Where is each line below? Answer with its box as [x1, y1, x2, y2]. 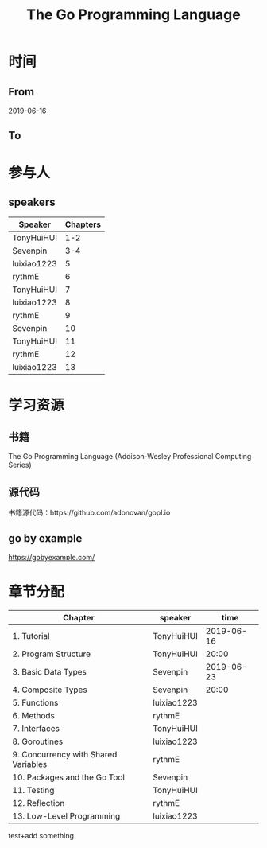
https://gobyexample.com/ [8, 553, 95, 562]
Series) [8, 460, 32, 470]
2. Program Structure [12, 648, 91, 659]
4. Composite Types [12, 684, 87, 695]
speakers [8, 195, 56, 208]
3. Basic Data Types [12, 666, 87, 677]
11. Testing [12, 784, 55, 795]
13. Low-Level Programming [12, 810, 121, 821]
